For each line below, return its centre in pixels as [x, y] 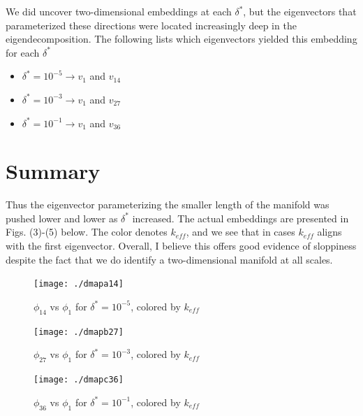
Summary [53, 171]
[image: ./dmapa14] [79, 284]
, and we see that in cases [240, 232]
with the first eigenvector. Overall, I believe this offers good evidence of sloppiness [181, 246]
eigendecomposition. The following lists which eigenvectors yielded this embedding [181, 39]
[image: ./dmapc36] [79, 380]
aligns [329, 232]
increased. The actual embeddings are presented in [240, 218]
